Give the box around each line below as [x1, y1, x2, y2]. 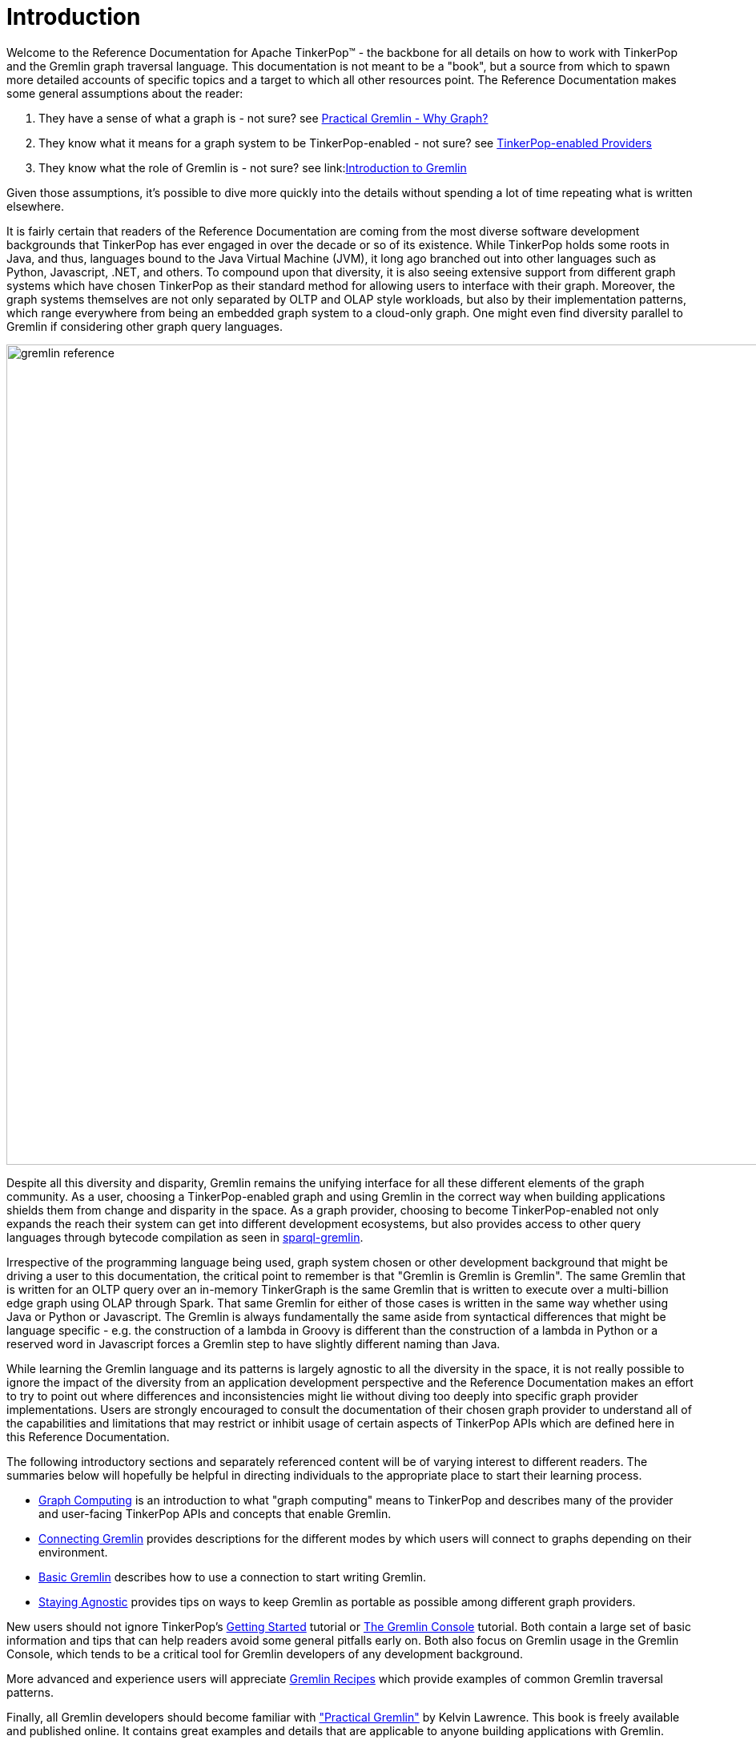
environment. [38, 1545, 108, 1559]
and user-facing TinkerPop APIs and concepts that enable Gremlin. [38, 1506, 392, 1520]
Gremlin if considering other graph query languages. [6, 319, 283, 333]
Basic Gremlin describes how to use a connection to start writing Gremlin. [38, 1569, 427, 1584]
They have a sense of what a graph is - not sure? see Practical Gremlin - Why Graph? [38, 111, 489, 125]
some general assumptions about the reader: [6, 86, 243, 100]
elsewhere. [6, 199, 64, 213]
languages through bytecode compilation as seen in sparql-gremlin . [6, 1230, 364, 1244]
